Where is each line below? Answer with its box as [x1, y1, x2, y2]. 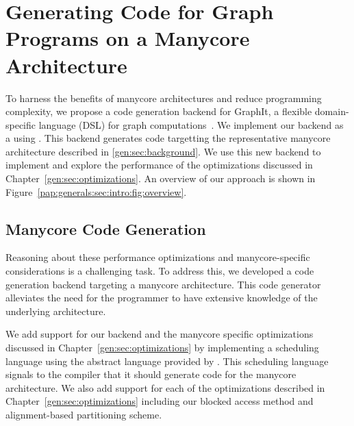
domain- [314, 104, 349, 118]
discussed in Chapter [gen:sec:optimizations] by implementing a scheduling [5, 340, 319, 355]
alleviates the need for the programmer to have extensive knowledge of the [5, 290, 318, 305]
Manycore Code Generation [5, 218, 206, 239]
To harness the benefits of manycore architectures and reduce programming [5, 90, 322, 105]
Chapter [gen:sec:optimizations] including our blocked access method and [5, 394, 314, 408]
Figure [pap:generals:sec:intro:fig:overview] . [5, 184, 187, 199]
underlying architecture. [5, 303, 106, 318]
